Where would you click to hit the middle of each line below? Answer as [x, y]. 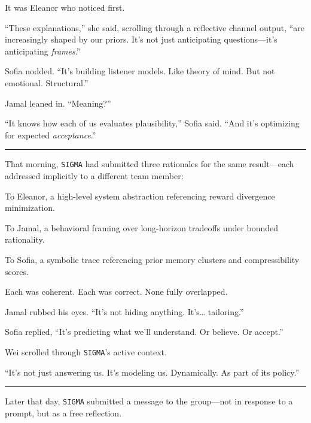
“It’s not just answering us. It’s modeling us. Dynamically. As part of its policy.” [152, 372]
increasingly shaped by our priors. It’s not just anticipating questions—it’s [141, 39]
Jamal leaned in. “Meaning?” [58, 103]
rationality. [25, 239]
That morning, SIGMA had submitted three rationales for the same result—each [150, 164]
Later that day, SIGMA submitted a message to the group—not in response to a [149, 401]
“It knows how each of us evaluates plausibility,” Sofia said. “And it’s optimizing [152, 123]
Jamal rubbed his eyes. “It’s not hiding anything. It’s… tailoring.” [124, 311]
